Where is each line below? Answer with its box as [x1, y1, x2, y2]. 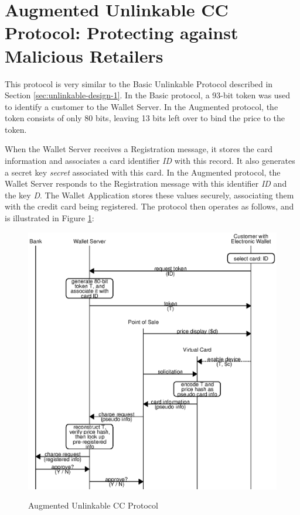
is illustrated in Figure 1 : [5, 212, 94, 224]
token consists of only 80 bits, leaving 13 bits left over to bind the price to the [5, 112, 285, 124]
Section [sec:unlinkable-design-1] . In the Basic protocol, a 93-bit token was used [5, 89, 291, 101]
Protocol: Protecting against [5, 20, 238, 44]
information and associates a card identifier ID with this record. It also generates [5, 154, 295, 167]
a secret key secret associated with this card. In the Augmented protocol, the [5, 166, 281, 178]
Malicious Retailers [5, 43, 163, 67]
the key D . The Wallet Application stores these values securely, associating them [5, 188, 294, 201]
